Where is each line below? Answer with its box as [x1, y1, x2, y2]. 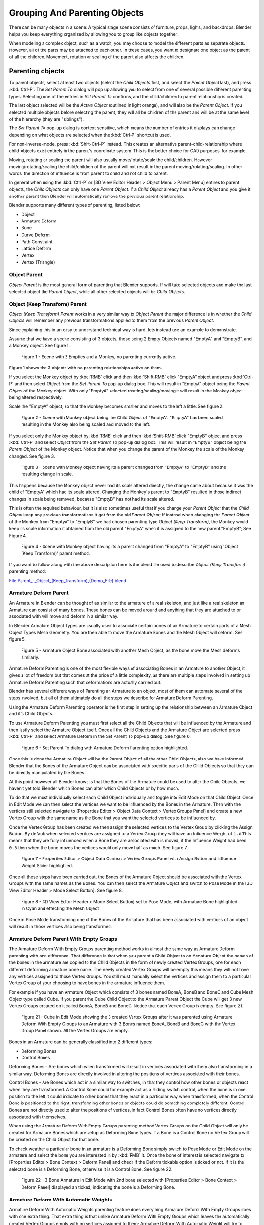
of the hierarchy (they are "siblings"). [9, 116, 84, 122]
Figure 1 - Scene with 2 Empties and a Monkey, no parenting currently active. [21, 354, 176, 360]
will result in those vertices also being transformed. [9, 924, 112, 930]
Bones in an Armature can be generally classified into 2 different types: [9, 1039, 153, 1045]
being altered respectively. [9, 394, 63, 400]
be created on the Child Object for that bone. [9, 1137, 100, 1143]
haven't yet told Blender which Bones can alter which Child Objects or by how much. [9, 785, 179, 791]
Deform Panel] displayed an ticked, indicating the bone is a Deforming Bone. [21, 1184, 176, 1190]
